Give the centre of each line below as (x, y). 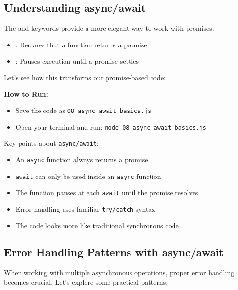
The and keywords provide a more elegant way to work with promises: (109, 28)
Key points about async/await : (51, 143)
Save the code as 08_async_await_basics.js (83, 110)
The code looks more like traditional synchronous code (97, 225)
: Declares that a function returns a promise (81, 44)
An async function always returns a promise (82, 160)
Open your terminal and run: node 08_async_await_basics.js (111, 126)
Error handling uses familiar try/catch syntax (85, 209)
